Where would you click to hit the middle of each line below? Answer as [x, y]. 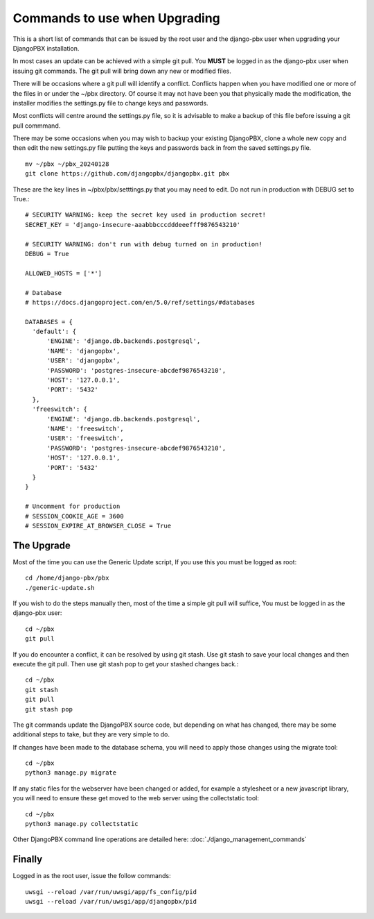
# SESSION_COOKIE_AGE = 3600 [74, 516]
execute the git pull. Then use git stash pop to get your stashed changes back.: [126, 664]
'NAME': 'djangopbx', [83, 351]
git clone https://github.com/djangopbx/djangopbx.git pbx [127, 174]
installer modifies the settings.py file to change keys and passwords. [110, 103]
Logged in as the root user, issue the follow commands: [92, 876]
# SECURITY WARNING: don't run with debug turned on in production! [144, 244]
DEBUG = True [47, 254]
